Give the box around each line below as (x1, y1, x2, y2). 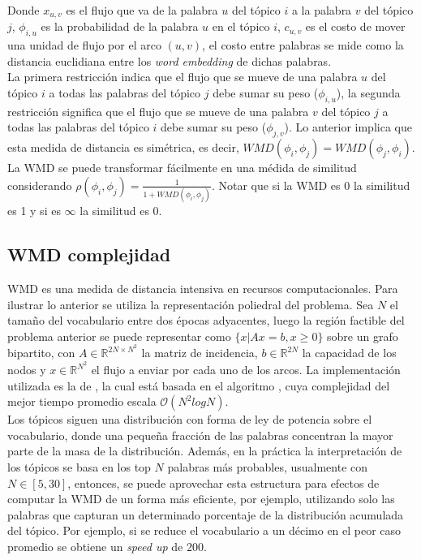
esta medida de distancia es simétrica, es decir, (7, 139, 239, 156)
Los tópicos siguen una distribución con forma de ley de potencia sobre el (7, 411, 372, 428)
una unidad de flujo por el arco (7, 37, 161, 54)
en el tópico (212, 18, 270, 35)
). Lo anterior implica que (284, 118, 412, 136)
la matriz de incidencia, (141, 344, 258, 361)
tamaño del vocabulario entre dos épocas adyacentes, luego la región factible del (7, 312, 405, 329)
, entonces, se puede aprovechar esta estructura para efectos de (67, 474, 380, 491)
